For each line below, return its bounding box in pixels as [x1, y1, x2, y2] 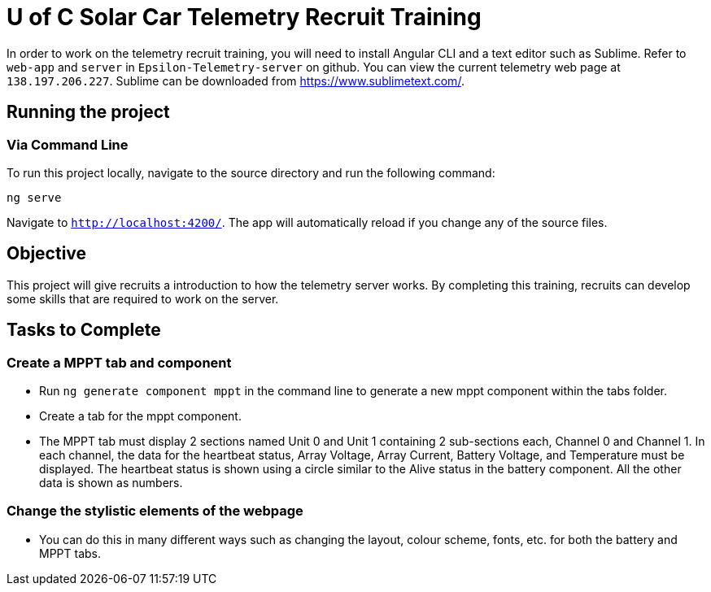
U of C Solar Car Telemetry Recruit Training [7, 3, 482, 31]
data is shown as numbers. [39, 476, 183, 490]
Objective [7, 243, 87, 264]
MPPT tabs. [39, 546, 102, 560]
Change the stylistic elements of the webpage [7, 503, 303, 520]
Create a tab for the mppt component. [39, 409, 242, 424]
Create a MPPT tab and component [7, 354, 232, 371]
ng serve [7, 190, 62, 204]
